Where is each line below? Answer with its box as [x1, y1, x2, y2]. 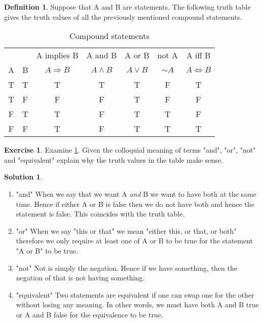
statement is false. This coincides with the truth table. [16, 208, 185, 219]
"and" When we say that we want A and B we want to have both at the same [16, 188, 256, 199]
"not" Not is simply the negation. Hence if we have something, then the [16, 262, 237, 273]
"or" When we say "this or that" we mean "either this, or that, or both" [16, 225, 237, 236]
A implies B [36, 49, 79, 61]
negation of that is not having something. [16, 272, 145, 283]
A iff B [186, 49, 211, 61]
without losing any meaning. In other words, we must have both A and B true [16, 299, 259, 310]
